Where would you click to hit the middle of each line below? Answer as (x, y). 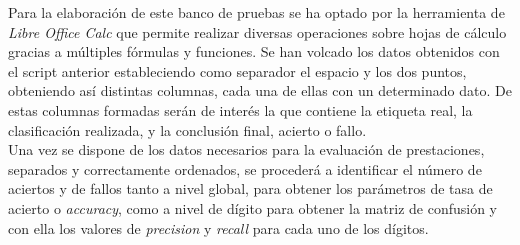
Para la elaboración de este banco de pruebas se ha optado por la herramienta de (256, 12)
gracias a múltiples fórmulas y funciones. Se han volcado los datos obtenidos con (254, 51)
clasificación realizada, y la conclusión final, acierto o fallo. (187, 129)
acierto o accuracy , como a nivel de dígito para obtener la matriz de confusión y (252, 207)
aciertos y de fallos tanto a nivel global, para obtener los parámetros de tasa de (250, 188)
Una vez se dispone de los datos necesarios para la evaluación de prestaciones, (246, 149)
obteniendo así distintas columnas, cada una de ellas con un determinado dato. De (260, 90)
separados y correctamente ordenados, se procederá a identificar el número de (245, 168)
